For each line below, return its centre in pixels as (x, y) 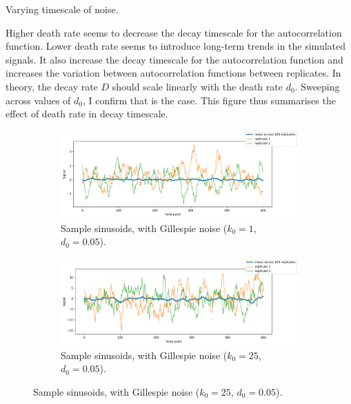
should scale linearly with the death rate (197, 86)
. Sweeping (317, 86)
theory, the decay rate (52, 86)
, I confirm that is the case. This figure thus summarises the (209, 100)
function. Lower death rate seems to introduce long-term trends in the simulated (176, 46)
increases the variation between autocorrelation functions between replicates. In (173, 73)
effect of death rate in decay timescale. (87, 114)
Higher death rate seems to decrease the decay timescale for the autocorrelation (174, 32)
